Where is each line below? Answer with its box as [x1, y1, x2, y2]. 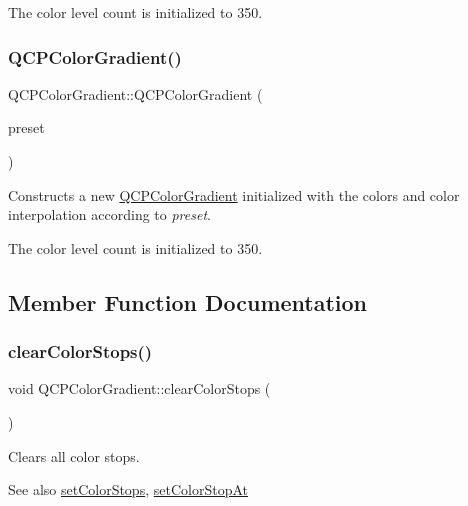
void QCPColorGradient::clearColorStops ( [8, 378, 271, 399]
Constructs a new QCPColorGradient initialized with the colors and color [8, 184, 460, 205]
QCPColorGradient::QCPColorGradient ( [8, 83, 263, 104]
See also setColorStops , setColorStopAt [8, 479, 248, 500]
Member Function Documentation [8, 286, 368, 317]
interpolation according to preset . [8, 204, 211, 225]
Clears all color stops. [8, 445, 140, 466]
